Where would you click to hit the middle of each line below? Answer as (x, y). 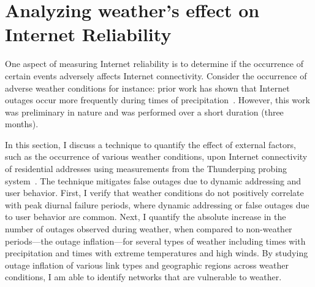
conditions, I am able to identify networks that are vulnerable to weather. (143, 277)
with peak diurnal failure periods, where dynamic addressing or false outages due (157, 204)
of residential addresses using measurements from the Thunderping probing (146, 169)
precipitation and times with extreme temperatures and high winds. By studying (157, 253)
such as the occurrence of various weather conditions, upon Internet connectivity (156, 156)
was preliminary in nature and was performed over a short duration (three (144, 112)
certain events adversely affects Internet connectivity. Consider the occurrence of (156, 75)
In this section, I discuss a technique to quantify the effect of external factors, (150, 144)
